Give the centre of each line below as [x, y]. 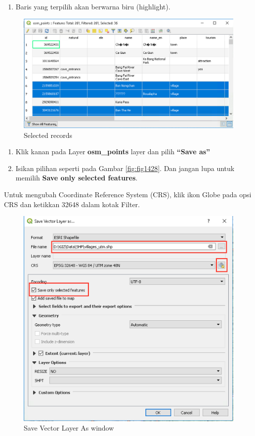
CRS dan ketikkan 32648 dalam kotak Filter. [72, 204]
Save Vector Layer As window [69, 428]
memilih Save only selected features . [77, 178]
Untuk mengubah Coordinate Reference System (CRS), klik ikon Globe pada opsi [128, 195]
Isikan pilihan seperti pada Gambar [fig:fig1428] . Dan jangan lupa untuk [125, 168]
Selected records [48, 135]
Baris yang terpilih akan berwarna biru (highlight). [93, 6]
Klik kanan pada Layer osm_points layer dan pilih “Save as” [113, 152]
